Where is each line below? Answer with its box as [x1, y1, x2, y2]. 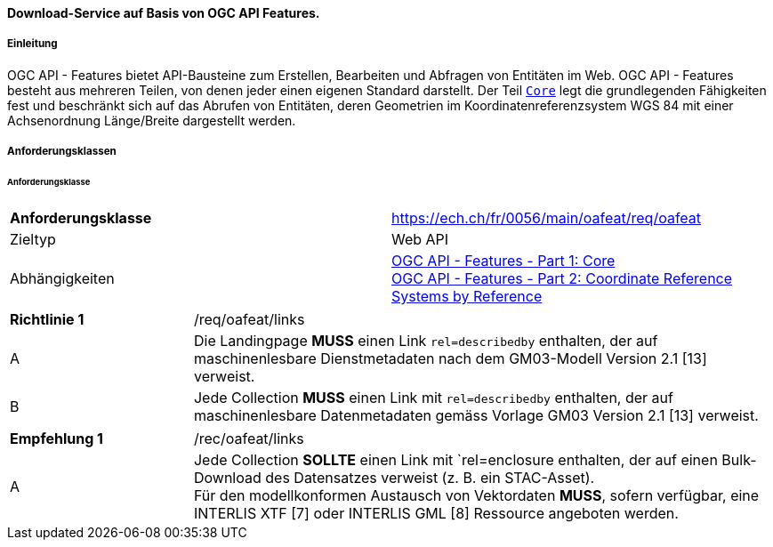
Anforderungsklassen [7, 145, 117, 158]
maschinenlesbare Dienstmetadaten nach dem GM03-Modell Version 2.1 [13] [193, 349, 707, 367]
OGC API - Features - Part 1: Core [391, 251, 616, 269]
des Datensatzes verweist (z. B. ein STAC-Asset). [265, 468, 595, 487]
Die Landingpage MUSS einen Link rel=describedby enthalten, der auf [193, 331, 658, 350]
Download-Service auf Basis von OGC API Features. [7, 5, 320, 20]
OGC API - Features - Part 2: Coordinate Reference [391, 269, 733, 287]
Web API [391, 229, 449, 248]
